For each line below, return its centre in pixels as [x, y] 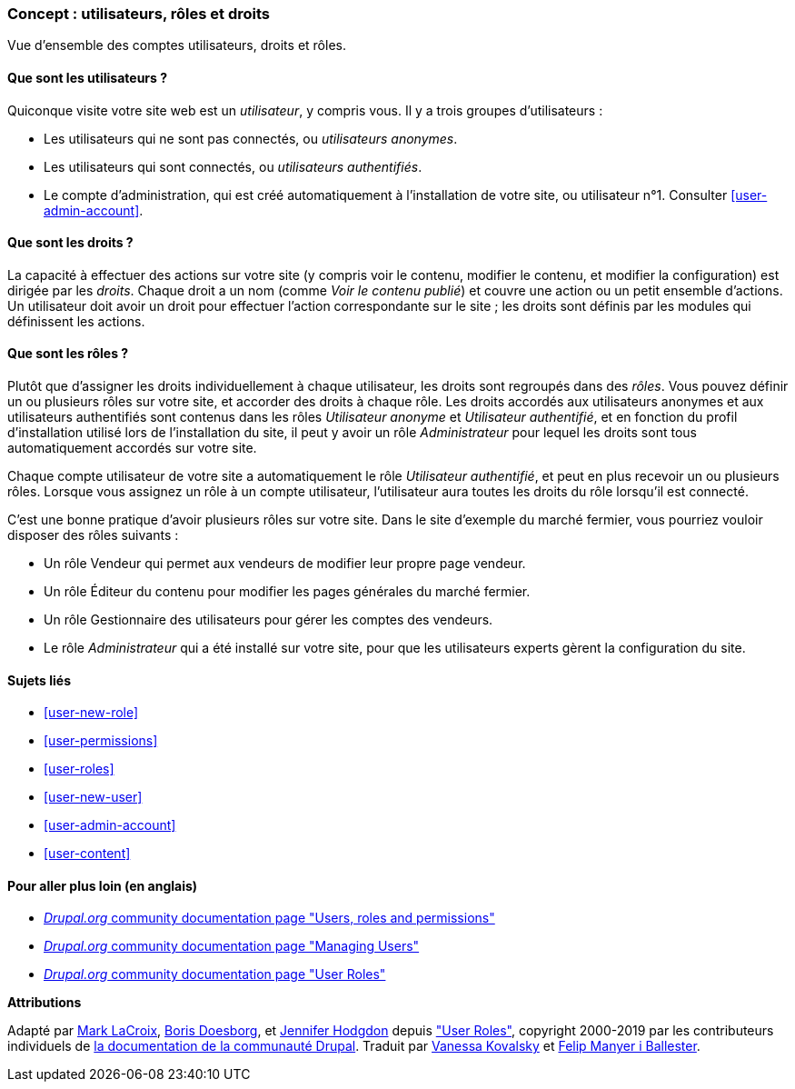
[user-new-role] [91, 713]
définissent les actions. [76, 321]
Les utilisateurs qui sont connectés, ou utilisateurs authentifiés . [233, 166]
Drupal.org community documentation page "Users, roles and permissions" [269, 918]
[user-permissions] [101, 741]
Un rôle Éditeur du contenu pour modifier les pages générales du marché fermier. [287, 592]
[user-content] [87, 854]
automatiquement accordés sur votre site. [132, 448]
